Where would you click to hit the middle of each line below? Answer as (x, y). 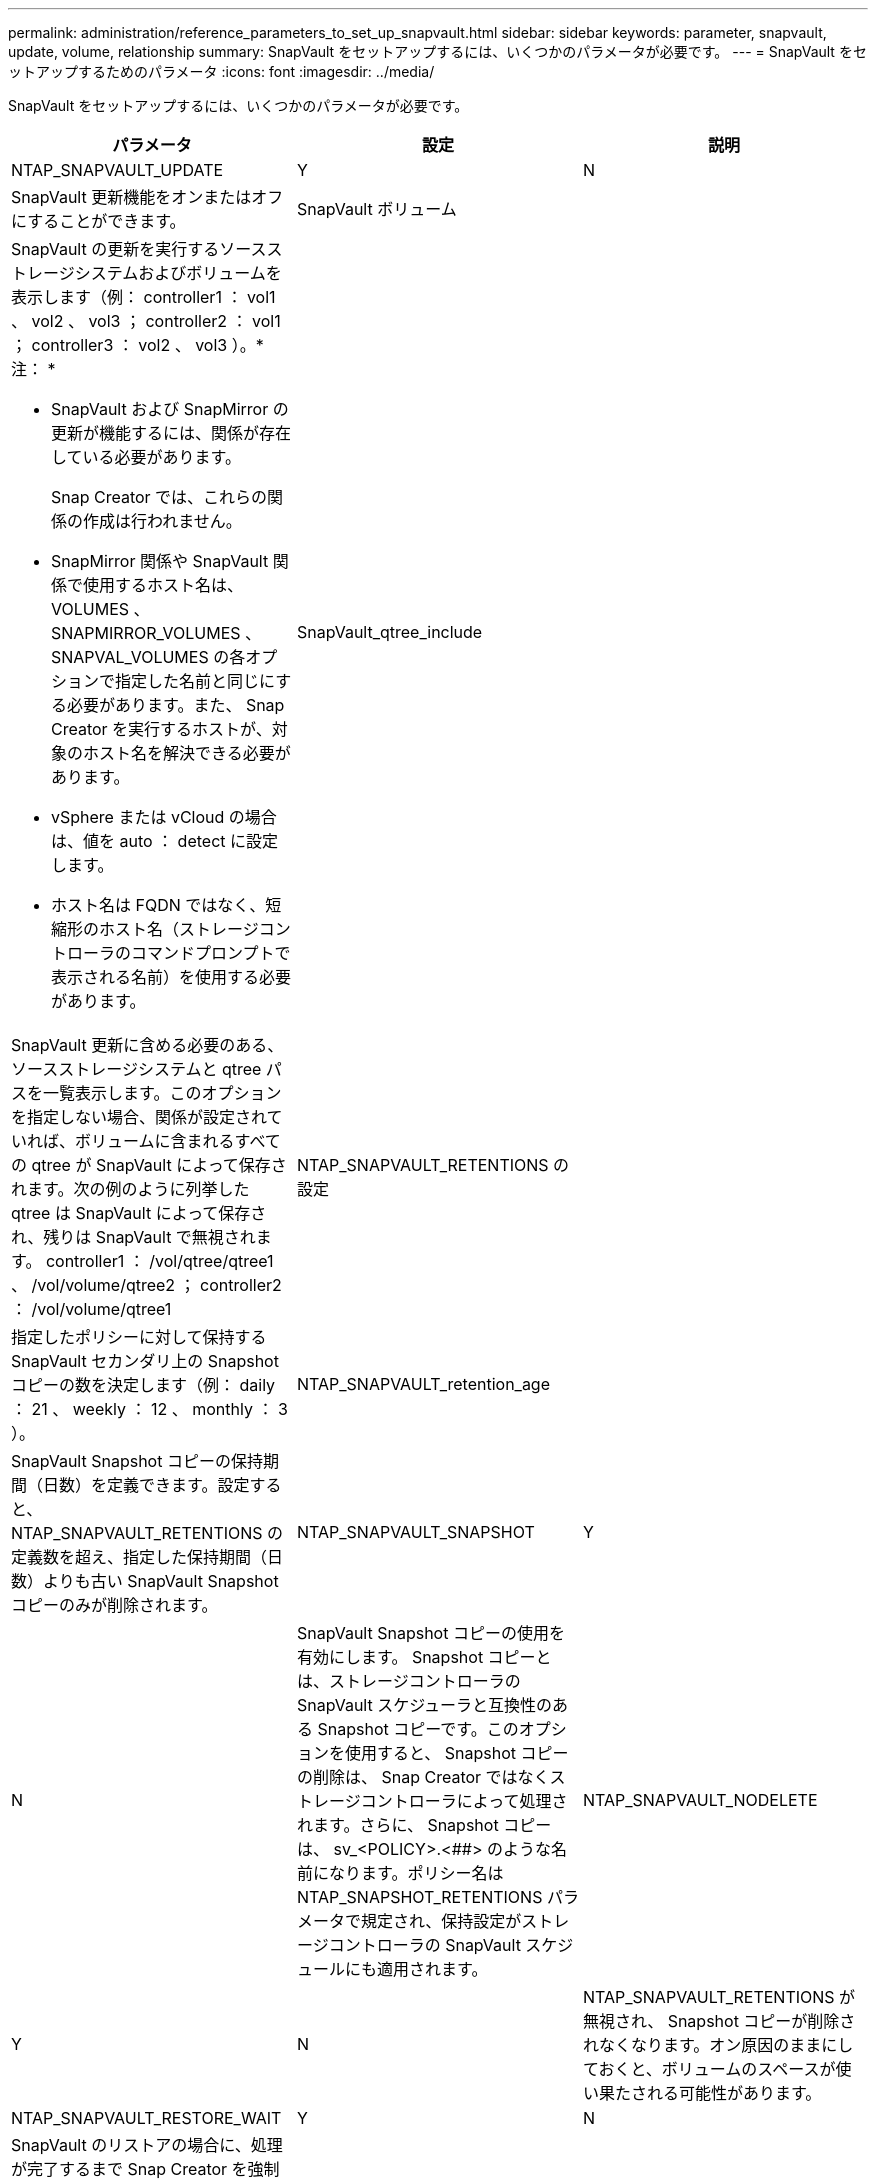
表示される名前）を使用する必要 (171, 977)
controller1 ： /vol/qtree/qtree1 (159, 1261)
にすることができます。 (98, 221)
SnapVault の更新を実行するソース (139, 249)
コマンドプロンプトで (211, 953)
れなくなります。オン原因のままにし (718, 2045)
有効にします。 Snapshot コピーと (424, 1657)
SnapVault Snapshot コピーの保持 (137, 1461)
